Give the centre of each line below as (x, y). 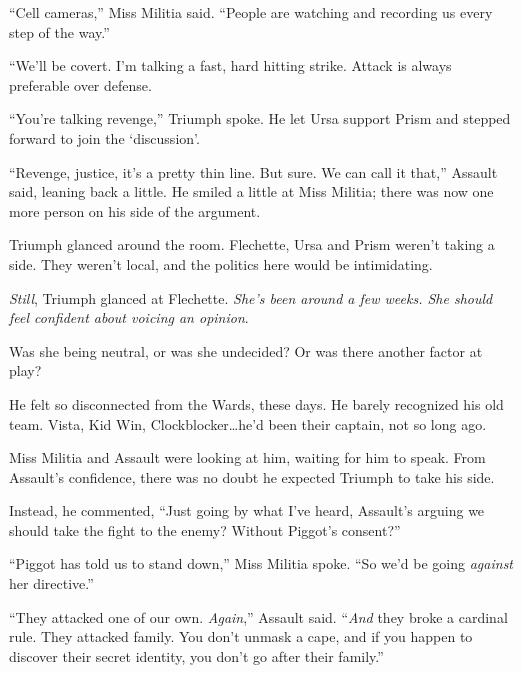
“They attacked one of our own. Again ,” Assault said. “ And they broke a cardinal (258, 616)
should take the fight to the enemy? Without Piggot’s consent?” (205, 529)
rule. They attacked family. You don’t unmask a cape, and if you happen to (241, 636)
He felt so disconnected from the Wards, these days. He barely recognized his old (256, 403)
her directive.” (51, 583)
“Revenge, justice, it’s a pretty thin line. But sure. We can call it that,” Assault (253, 171)
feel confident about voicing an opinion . (129, 317)
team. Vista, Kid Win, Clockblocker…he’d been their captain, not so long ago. (248, 423)
